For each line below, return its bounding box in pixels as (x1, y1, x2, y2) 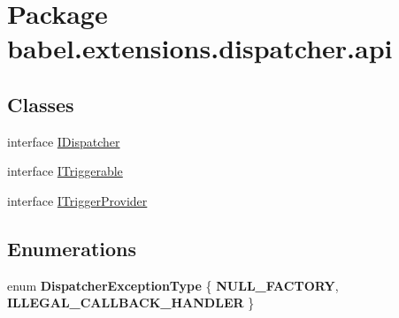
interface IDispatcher (7, 132, 120, 150)
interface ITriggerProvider (7, 191, 148, 209)
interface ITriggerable (7, 162, 123, 180)
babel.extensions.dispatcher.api (7, 30, 393, 66)
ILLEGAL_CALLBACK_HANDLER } (7, 293, 255, 312)
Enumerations (7, 234, 137, 261)
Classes (7, 90, 74, 117)
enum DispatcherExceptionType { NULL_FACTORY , (7, 276, 339, 294)
